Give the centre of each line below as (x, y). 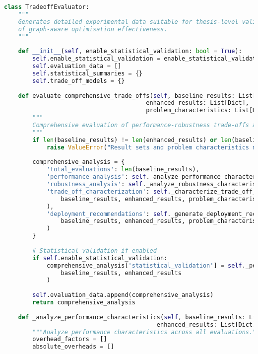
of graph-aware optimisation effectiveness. (93, 29)
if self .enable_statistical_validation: (100, 258)
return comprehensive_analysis (84, 302)
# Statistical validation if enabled (95, 250)
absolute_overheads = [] (73, 347)
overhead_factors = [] (70, 339)
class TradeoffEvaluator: (47, 7)
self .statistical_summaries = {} (88, 73)
